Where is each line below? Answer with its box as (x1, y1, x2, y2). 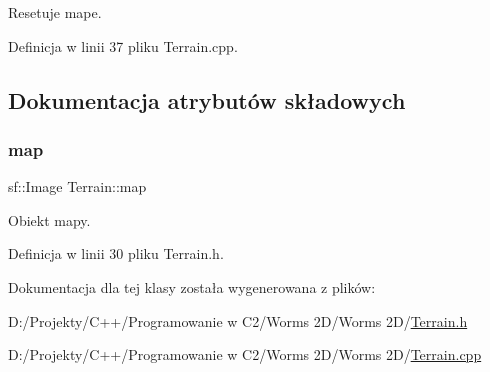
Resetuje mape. (8, 2, 102, 22)
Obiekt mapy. (8, 209, 91, 230)
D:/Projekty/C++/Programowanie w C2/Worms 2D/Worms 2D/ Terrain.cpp (8, 344, 482, 365)
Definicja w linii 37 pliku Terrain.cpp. (8, 35, 238, 56)
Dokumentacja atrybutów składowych (8, 84, 406, 115)
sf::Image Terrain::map (8, 176, 147, 197)
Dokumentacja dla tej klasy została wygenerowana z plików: (8, 276, 376, 297)
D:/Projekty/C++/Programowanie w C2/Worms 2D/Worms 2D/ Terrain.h (8, 310, 468, 331)
